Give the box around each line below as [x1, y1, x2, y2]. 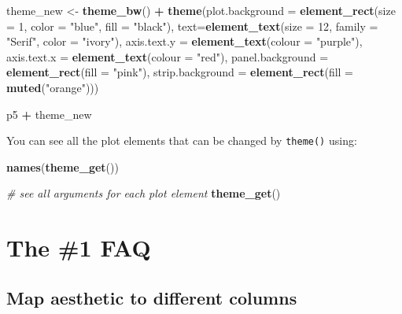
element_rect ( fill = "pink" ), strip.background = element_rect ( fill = [6, 64, 353, 80]
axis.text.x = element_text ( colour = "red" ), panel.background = [6, 48, 329, 65]
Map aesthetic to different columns [6, 285, 297, 309]
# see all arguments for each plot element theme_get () [6, 185, 281, 201]
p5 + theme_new [6, 105, 92, 122]
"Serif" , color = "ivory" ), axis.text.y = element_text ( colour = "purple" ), [6, 33, 363, 50]
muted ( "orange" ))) [6, 79, 99, 95]
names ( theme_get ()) [6, 158, 119, 175]
